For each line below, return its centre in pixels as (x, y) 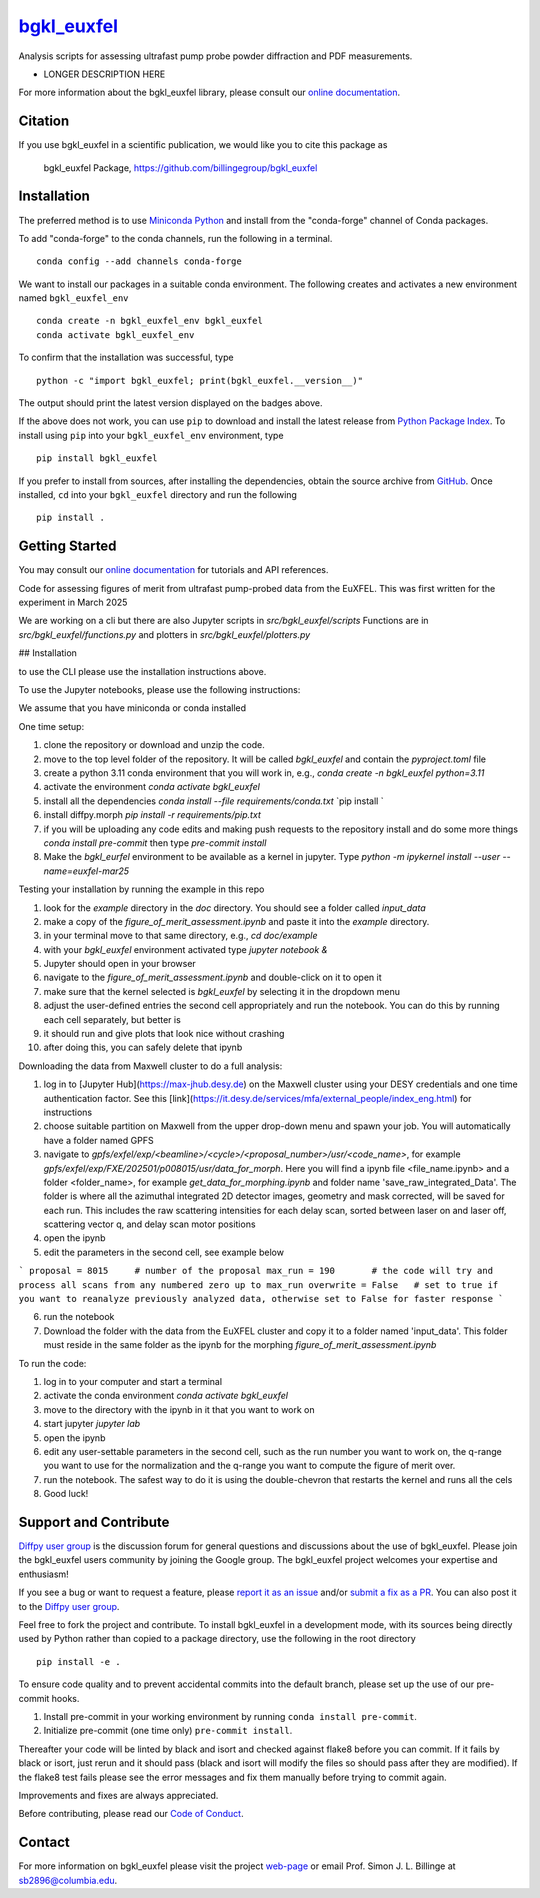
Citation (44, 121)
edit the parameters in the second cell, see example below (164, 1252)
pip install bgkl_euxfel (97, 458)
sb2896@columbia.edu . (68, 1880)
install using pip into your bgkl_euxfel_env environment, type (151, 435)
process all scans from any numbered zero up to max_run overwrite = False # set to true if (258, 1284)
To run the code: (52, 1363)
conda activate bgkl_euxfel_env (115, 334)
